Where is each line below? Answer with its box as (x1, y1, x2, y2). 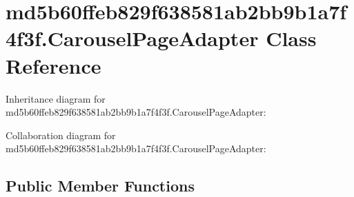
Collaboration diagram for (6, 127, 116, 142)
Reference (6, 51, 101, 79)
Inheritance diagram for (6, 91, 106, 105)
